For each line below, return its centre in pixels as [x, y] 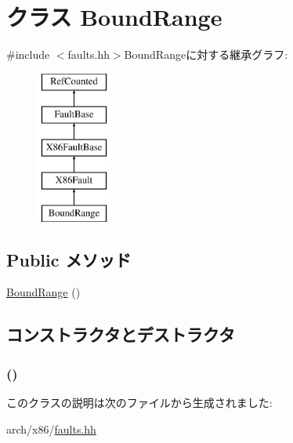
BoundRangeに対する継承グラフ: [206, 54]
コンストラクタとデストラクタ [121, 334]
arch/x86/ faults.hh [51, 428]
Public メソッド [69, 259]
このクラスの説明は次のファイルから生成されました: [139, 403]
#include [28, 54]
